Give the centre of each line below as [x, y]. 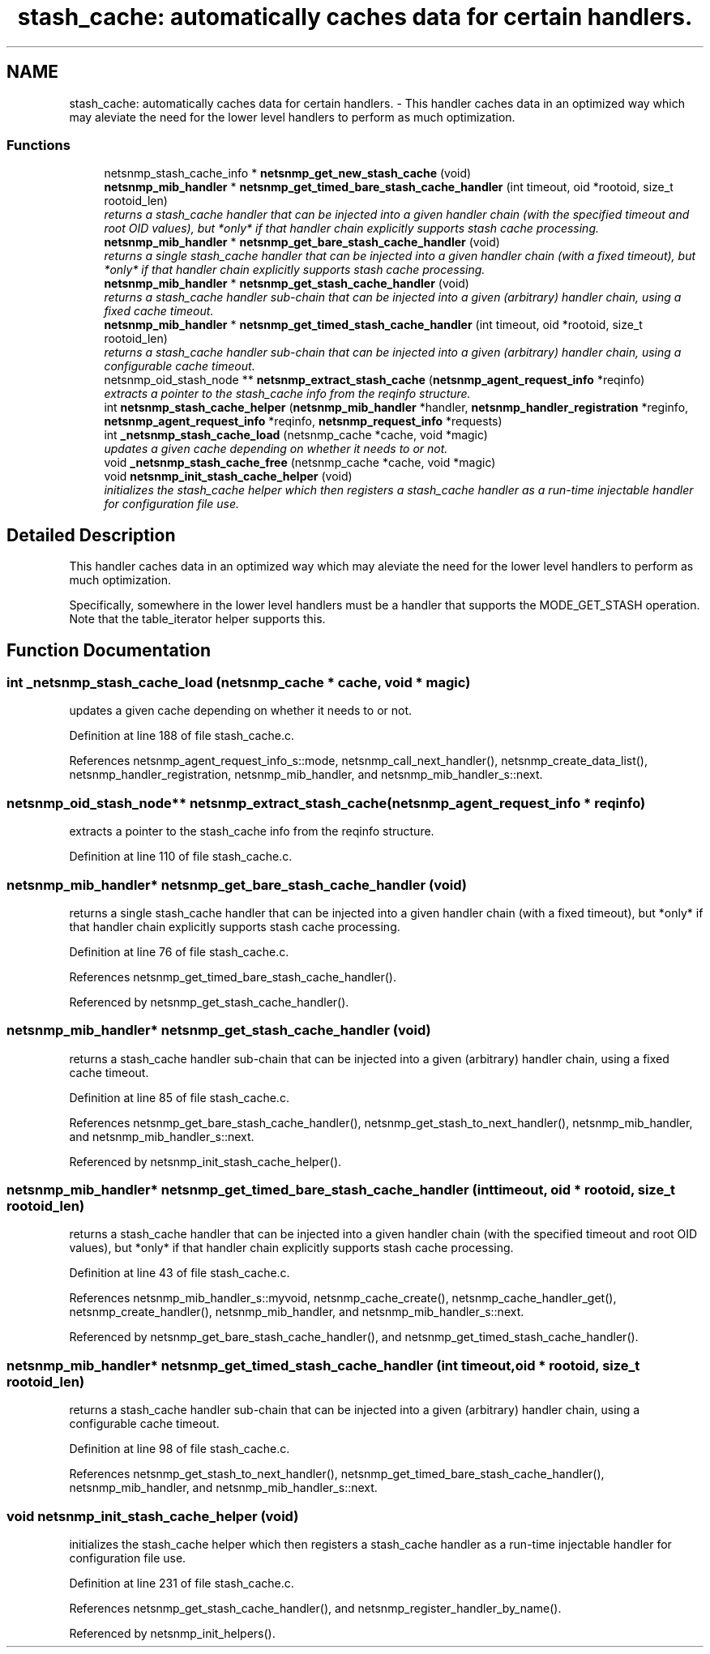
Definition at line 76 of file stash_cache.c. [179, 951]
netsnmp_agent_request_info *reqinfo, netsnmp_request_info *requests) [303, 421]
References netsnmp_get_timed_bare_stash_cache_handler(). [233, 977]
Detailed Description [91, 535]
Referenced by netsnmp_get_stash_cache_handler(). [209, 1002]
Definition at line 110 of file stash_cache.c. [181, 857]
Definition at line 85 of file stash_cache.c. [179, 1097]
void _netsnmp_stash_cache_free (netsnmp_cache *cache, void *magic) [300, 463]
